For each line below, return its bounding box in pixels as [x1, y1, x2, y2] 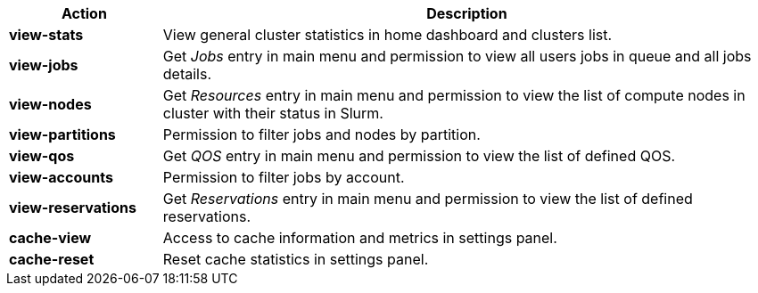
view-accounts [9, 168, 113, 186]
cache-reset [9, 250, 95, 268]
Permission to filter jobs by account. [162, 168, 405, 186]
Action [61, 4, 107, 22]
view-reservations [9, 199, 136, 216]
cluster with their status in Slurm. [162, 104, 383, 122]
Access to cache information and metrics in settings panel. [162, 229, 557, 247]
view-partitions [9, 126, 116, 143]
